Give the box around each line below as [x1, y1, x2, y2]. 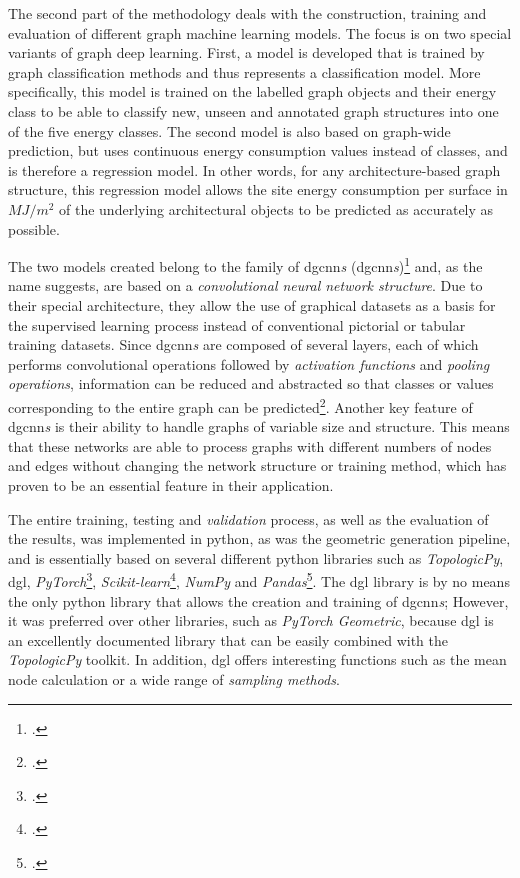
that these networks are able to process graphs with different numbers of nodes [8, 435, 492, 456]
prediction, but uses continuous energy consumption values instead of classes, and [8, 140, 508, 161]
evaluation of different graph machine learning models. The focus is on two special [8, 22, 512, 43]
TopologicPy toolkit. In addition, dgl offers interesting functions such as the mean [8, 649, 507, 670]
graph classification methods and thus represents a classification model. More [8, 61, 481, 82]
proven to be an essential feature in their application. [8, 474, 334, 495]
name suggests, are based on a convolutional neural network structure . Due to [8, 275, 483, 296]
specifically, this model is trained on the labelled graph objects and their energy [8, 81, 497, 102]
